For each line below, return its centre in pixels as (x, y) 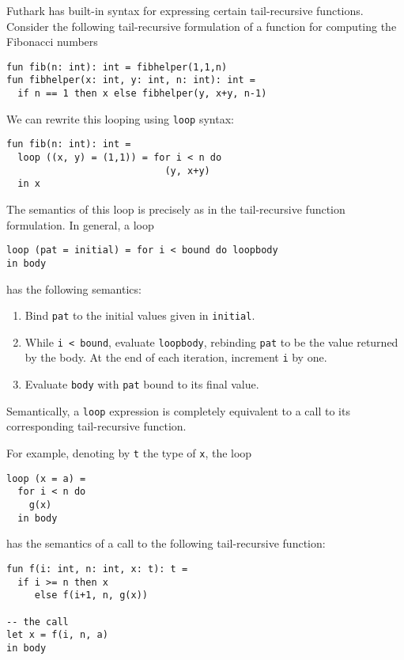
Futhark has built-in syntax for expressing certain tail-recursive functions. (185, 10)
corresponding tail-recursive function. (96, 426)
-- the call (38, 622)
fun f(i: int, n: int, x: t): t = (97, 569)
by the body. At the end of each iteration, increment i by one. (176, 357)
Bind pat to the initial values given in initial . (140, 315)
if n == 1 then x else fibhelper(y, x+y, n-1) (142, 94)
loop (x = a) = (46, 478)
